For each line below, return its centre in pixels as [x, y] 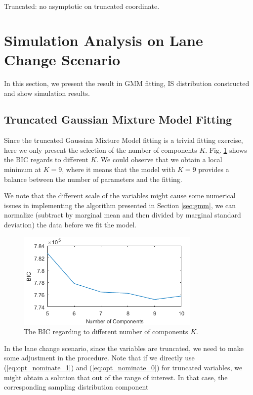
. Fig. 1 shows [226, 150]
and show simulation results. [47, 93]
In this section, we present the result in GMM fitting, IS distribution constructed [127, 83]
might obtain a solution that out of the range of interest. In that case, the [116, 377]
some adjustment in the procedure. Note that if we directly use [99, 358]
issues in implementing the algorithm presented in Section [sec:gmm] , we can [120, 205]
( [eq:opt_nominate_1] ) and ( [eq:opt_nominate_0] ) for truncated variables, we [123, 368]
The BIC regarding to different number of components [106, 331]
